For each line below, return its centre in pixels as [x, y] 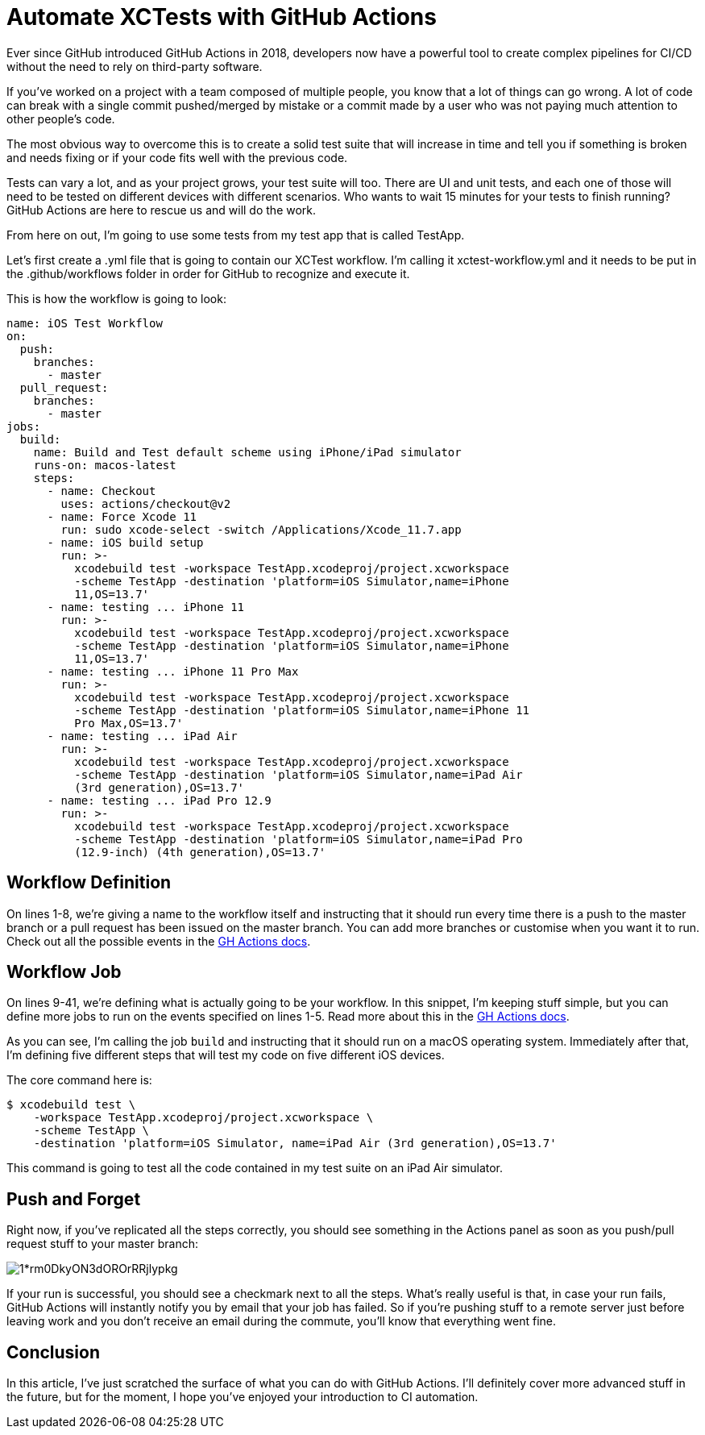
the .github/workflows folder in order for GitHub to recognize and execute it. [208, 273]
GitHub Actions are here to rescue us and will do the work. [162, 210]
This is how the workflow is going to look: [116, 298]
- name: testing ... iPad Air [142, 736]
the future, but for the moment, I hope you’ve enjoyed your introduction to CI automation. [243, 1397]
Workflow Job [64, 972]
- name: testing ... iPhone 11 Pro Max [173, 671]
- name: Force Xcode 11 [122, 516]
